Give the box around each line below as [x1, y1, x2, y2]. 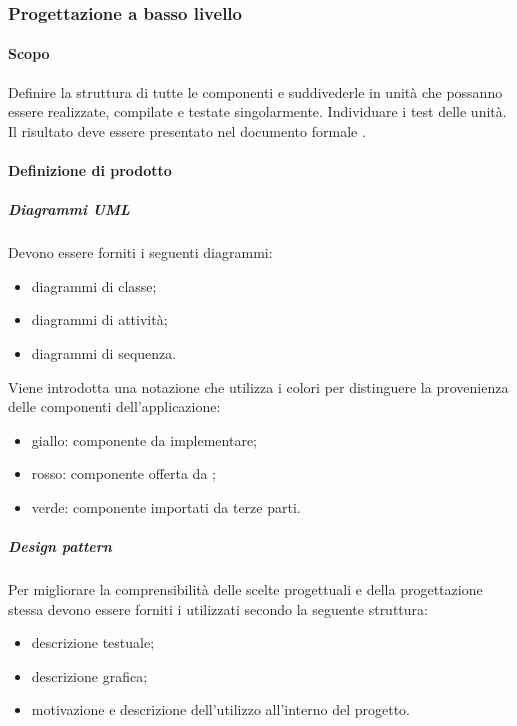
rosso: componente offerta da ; [31, 463, 216, 484]
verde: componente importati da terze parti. [31, 496, 301, 517]
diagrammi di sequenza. [31, 342, 177, 363]
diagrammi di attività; [31, 309, 168, 330]
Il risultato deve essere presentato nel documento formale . [8, 120, 366, 141]
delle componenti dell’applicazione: [8, 396, 221, 417]
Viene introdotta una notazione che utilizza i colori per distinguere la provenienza [8, 376, 509, 397]
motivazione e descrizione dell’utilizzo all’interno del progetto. [31, 699, 410, 720]
